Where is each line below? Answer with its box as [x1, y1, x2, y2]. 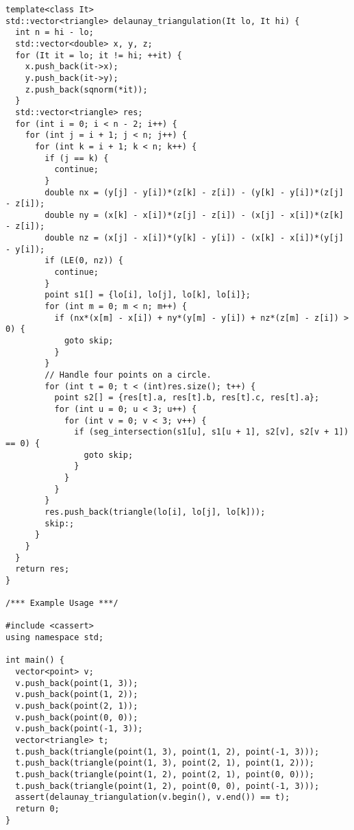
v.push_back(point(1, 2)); [15, 689, 138, 700]
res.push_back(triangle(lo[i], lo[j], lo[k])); [45, 506, 266, 517]
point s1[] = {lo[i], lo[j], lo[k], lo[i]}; [45, 290, 251, 300]
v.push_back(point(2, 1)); [15, 701, 138, 711]
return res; [15, 564, 70, 574]
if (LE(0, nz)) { [45, 256, 123, 266]
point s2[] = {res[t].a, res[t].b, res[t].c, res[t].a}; [54, 393, 320, 403]
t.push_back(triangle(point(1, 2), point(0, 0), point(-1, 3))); [15, 781, 320, 791]
